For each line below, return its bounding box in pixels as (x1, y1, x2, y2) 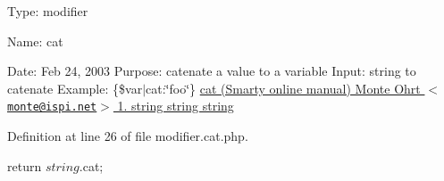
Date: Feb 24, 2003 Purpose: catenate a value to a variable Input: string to (7, 62, 416, 80)
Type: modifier (7, 2, 88, 20)
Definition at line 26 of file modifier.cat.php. (7, 127, 248, 145)
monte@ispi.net (7, 101, 97, 114)
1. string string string (117, 96, 234, 115)
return (7, 156, 42, 175)
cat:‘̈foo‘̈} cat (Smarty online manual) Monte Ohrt (146, 78, 421, 97)
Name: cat (7, 31, 63, 50)
